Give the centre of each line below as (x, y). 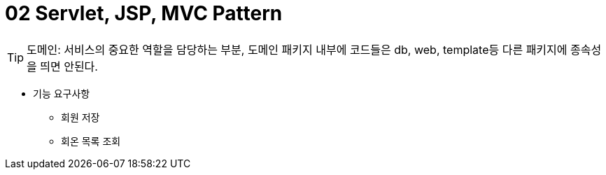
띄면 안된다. (69, 66)
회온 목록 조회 (91, 141)
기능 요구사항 (62, 93)
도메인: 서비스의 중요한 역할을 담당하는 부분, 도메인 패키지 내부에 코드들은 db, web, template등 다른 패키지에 (297, 49)
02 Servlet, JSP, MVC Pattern (144, 13)
